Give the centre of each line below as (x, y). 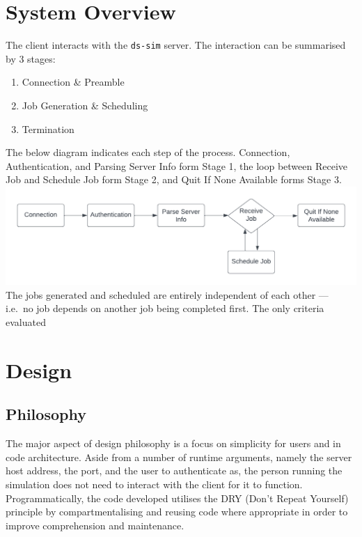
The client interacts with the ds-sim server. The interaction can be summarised (176, 45)
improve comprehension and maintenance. (95, 525)
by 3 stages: (31, 58)
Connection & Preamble (73, 82)
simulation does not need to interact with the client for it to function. (154, 484)
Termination (48, 129)
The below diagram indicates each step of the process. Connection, (148, 152)
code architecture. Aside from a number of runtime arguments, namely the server (179, 457)
